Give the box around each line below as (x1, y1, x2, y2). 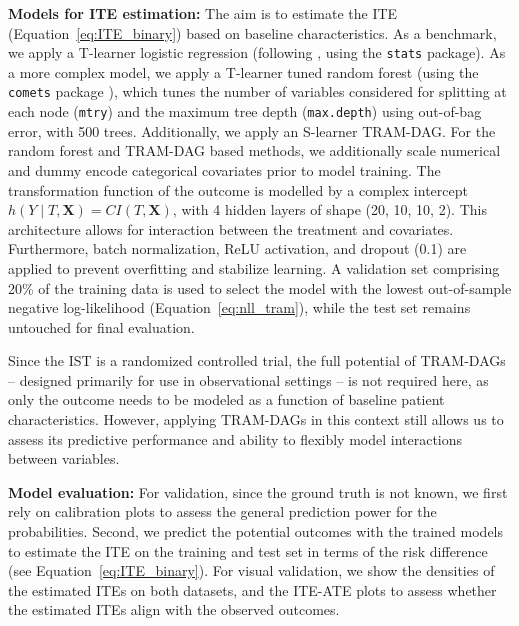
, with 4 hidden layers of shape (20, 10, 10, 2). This (172, 199, 487, 220)
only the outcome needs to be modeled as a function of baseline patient (8, 389, 445, 410)
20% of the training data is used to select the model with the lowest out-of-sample (8, 277, 512, 298)
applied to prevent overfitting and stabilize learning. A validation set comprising (8, 257, 500, 278)
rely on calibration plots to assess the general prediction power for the (8, 501, 437, 522)
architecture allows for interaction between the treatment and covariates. (8, 218, 454, 239)
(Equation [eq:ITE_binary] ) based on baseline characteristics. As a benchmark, (8, 22, 497, 43)
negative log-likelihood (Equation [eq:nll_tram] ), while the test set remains (8, 297, 471, 318)
